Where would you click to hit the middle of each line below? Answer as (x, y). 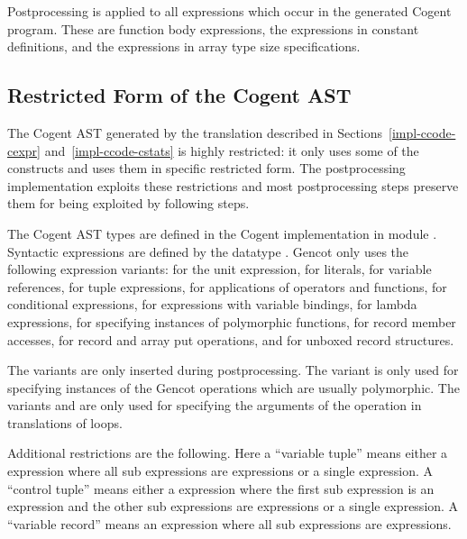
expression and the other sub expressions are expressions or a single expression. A (233, 506)
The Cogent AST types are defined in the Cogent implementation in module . (222, 233)
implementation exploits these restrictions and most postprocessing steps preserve (233, 185)
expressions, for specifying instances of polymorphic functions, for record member (232, 321)
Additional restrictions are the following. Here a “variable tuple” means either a (228, 453)
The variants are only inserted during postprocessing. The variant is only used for (233, 370)
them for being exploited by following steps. (128, 203)
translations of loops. (65, 422)
